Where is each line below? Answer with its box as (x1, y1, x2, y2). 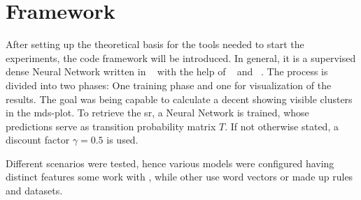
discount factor (6, 132, 70, 147)
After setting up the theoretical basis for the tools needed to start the (6, 37, 304, 52)
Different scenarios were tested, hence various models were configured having (6, 155, 334, 170)
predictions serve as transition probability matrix (6, 118, 216, 133)
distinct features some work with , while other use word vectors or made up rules (6, 169, 353, 184)
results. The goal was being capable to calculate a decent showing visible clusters (6, 91, 353, 106)
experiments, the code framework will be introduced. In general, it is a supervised (6, 50, 356, 65)
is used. (106, 132, 139, 147)
